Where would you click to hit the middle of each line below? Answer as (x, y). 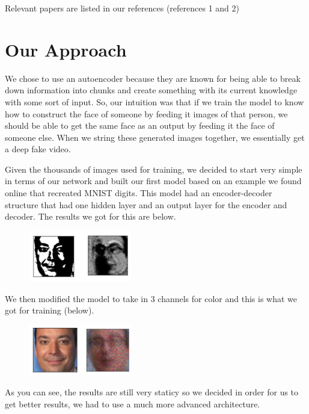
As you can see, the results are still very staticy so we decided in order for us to (152, 392)
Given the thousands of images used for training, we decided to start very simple (154, 169)
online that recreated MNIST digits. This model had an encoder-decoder (139, 193)
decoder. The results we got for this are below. (90, 216)
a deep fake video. (38, 149)
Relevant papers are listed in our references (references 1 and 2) (122, 8)
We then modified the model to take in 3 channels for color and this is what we (151, 298)
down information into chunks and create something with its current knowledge (151, 90)
